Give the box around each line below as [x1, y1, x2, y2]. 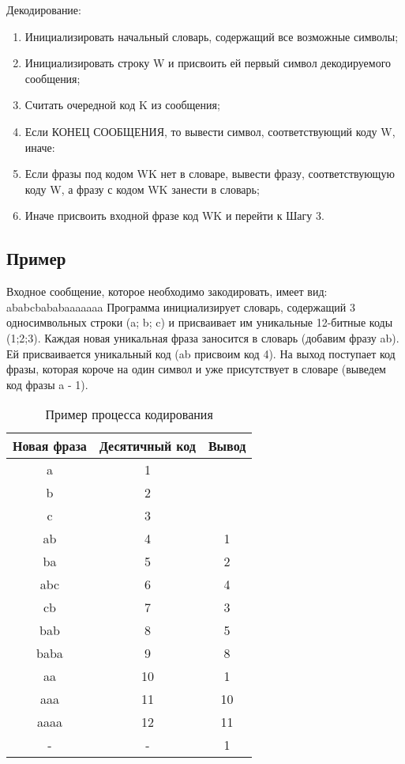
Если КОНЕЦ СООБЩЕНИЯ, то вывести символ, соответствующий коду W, [24, 123, 396, 139]
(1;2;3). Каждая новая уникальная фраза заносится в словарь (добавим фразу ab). [6, 329, 399, 346]
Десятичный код [99, 437, 196, 456]
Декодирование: [6, 2, 81, 17]
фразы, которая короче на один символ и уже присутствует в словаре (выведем [6, 361, 386, 377]
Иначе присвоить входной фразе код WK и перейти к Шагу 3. [24, 207, 324, 224]
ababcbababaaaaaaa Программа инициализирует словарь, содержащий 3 [6, 298, 355, 315]
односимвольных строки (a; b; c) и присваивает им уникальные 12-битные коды [6, 314, 393, 331]
